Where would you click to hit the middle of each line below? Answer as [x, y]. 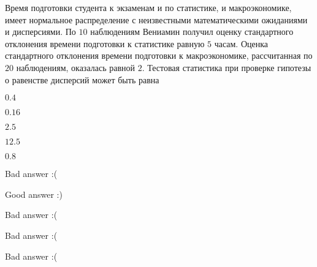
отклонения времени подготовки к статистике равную [105, 43]
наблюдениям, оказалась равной [75, 67]
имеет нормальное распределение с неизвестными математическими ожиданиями [156, 19]
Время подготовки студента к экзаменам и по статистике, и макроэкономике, [148, 7]
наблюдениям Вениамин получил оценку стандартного [192, 32]
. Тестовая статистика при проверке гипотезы [227, 67]
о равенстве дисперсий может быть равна [82, 79]
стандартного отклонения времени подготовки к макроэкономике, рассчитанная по [159, 55]
